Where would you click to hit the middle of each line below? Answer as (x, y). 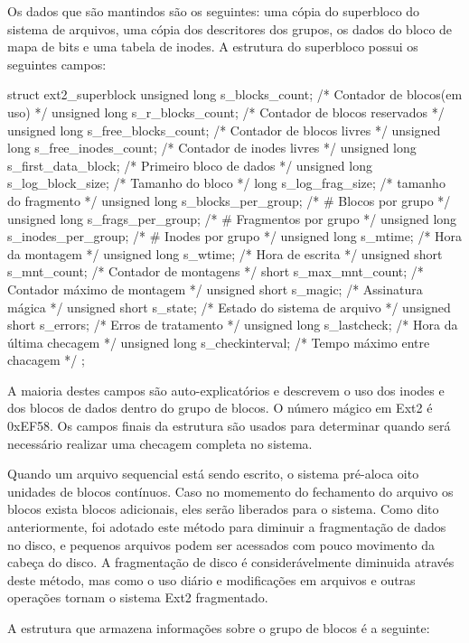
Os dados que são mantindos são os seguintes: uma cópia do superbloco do (214, 11)
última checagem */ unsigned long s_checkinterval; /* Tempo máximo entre (219, 342)
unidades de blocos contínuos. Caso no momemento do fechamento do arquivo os (230, 491)
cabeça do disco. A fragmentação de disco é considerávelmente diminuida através (231, 562)
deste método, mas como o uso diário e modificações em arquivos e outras (211, 579)
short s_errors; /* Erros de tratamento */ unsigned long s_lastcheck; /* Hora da (233, 325)
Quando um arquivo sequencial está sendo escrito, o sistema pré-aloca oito (213, 474)
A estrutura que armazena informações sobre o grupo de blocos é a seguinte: (219, 628)
